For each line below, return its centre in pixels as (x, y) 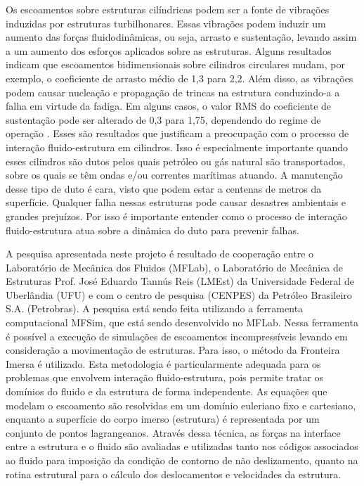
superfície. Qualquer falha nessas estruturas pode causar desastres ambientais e (176, 202)
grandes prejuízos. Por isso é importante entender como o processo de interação (176, 216)
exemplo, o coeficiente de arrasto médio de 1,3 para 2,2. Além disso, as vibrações (180, 78)
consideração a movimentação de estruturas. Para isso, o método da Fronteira (173, 350)
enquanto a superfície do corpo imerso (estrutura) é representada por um (163, 419)
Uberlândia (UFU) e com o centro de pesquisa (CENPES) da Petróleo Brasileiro (179, 294)
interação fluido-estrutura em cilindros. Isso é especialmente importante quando (177, 147)
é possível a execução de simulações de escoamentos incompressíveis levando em (177, 336)
